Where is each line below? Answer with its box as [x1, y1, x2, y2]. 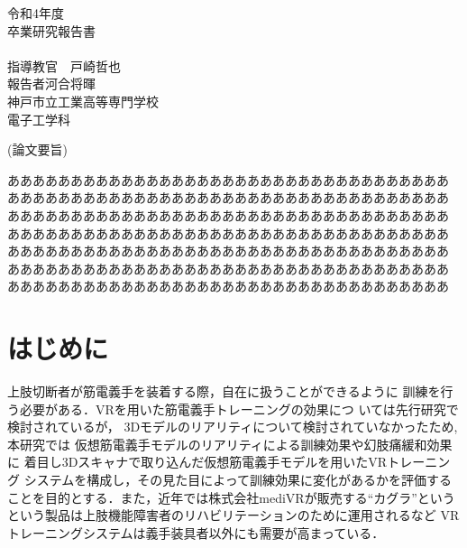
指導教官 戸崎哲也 [7, 56, 121, 75]
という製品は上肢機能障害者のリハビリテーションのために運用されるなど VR [7, 506, 460, 525]
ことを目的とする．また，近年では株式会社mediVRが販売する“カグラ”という [7, 488, 455, 506]
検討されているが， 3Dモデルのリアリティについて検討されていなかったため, [7, 417, 458, 436]
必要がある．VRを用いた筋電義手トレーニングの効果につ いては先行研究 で [19, 399, 459, 418]
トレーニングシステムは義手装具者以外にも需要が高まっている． [7, 523, 385, 542]
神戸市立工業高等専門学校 [7, 91, 159, 110]
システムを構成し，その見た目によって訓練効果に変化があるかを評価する [23, 470, 453, 488]
